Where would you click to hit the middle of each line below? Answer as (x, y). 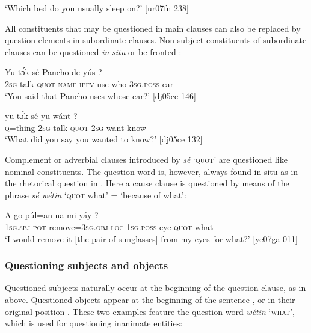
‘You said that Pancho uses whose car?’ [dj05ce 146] (100, 95)
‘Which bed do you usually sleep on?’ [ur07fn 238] (97, 8)
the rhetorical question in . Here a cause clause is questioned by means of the (147, 183)
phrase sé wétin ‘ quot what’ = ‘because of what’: (96, 194)
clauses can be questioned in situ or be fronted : (93, 51)
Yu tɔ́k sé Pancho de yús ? (54, 72)
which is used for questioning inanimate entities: (94, 323)
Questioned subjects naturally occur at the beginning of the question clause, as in (155, 288)
